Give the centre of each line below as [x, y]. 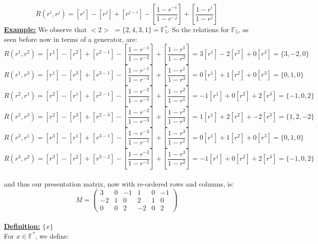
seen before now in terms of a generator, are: [71, 39]
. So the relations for [198, 29]
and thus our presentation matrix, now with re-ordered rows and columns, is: [119, 183]
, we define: [52, 235]
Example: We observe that [45, 29]
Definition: [22, 226]
